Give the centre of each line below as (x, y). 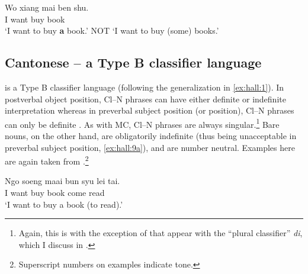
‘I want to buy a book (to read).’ (64, 204)
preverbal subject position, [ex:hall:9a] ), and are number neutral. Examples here (150, 147)
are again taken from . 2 (47, 160)
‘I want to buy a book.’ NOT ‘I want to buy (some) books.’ (112, 30)
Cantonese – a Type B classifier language (133, 62)
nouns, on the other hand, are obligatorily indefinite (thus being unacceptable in (151, 136)
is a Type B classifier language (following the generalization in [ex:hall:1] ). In (145, 87)
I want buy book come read (55, 193)
